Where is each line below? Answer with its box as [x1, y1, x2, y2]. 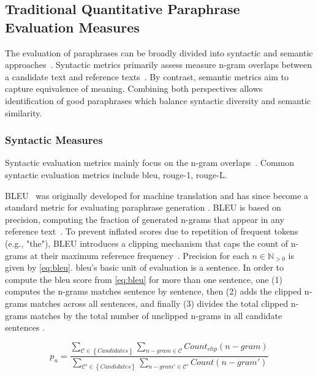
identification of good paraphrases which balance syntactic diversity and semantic [5, 94, 311, 107]
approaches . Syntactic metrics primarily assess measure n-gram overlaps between [5, 58, 312, 71]
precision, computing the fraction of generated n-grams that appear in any [5, 212, 284, 225]
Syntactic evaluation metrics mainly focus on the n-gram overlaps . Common [5, 156, 295, 169]
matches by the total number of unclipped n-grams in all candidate [30, 309, 282, 321]
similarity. [5, 106, 42, 119]
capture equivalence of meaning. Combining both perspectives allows [5, 82, 263, 95]
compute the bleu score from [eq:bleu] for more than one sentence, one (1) [5, 273, 282, 285]
